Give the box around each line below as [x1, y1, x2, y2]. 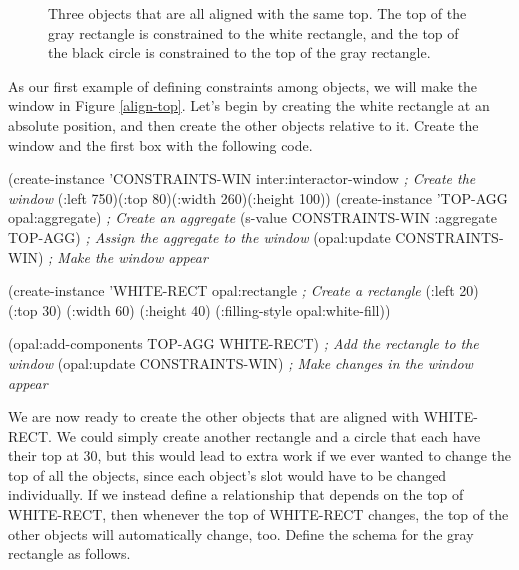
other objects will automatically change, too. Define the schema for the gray [8, 523, 474, 544]
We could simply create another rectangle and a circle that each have [56, 425, 481, 446]
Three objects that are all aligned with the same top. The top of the [48, 3, 467, 23]
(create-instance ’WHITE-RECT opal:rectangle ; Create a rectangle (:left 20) [8, 280, 479, 301]
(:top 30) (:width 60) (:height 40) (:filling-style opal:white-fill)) [8, 299, 391, 320]
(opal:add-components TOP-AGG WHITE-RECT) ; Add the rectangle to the [8, 333, 479, 354]
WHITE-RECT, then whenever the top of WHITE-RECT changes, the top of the [8, 504, 509, 525]
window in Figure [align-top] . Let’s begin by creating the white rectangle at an [8, 95, 490, 116]
